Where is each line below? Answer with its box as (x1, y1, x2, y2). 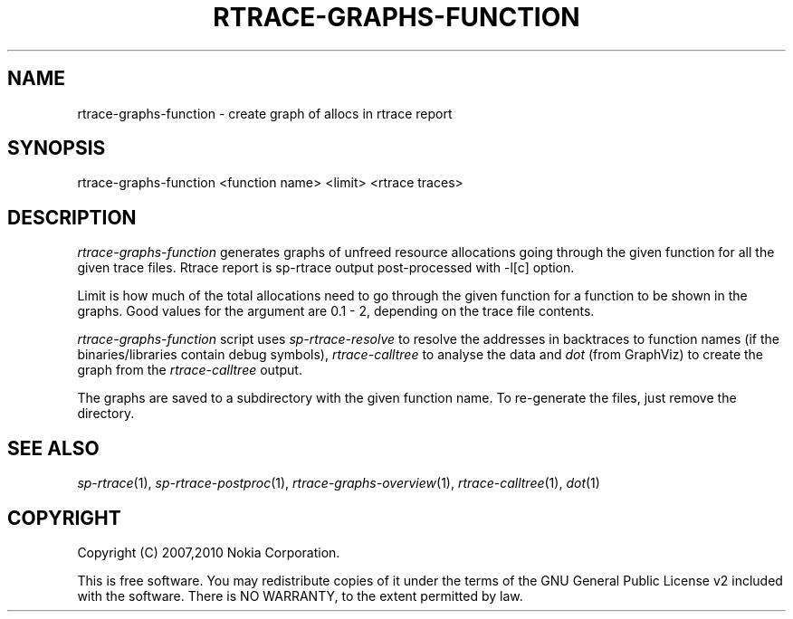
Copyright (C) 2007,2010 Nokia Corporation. (77, 544, 340, 560)
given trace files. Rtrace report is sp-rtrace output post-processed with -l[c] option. (77, 260, 575, 276)
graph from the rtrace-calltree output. (77, 362, 302, 378)
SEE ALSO (7, 436, 100, 460)
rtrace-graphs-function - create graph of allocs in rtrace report (77, 105, 453, 121)
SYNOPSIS (7, 137, 106, 160)
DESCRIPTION (7, 205, 137, 229)
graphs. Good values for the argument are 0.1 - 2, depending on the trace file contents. (77, 303, 595, 319)
